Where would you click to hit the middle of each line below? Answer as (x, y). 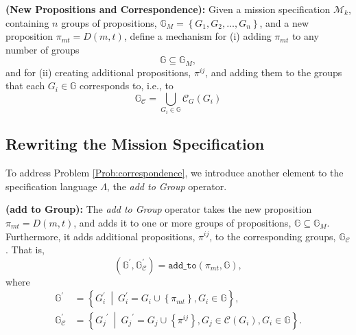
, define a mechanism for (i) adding (198, 36)
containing (27, 22)
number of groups (43, 49)
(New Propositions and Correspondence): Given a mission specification (168, 9)
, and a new (284, 22)
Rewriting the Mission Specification (135, 144)
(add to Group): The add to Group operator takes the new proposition (159, 209)
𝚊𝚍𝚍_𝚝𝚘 (182, 265)
